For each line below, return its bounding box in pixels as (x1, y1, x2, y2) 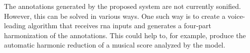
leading (4, 20, 26, 31)
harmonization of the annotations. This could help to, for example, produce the (4, 30, 246, 40)
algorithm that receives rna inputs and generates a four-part (28, 20, 212, 31)
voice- (228, 10, 246, 21)
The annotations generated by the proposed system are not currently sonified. (4, 1, 241, 11)
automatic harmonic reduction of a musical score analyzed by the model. (4, 40, 226, 50)
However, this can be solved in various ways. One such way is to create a (4, 10, 226, 21)
